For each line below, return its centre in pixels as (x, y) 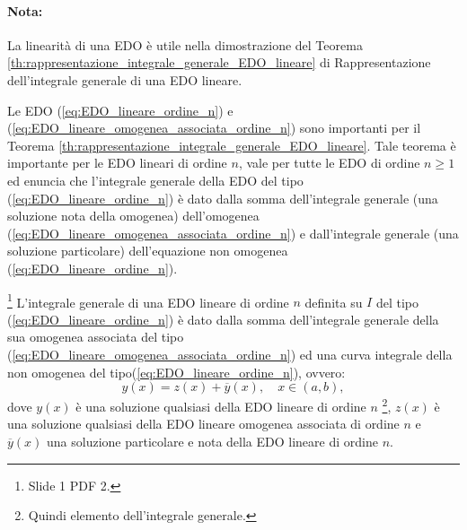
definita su (334, 302)
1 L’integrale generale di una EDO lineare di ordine (148, 300)
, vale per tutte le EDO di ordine (329, 163)
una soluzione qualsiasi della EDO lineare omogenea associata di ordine (203, 424)
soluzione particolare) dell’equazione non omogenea (148, 251)
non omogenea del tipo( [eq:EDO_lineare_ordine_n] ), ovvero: (176, 372)
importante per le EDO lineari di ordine (117, 163)
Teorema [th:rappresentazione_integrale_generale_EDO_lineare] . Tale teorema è (232, 145)
